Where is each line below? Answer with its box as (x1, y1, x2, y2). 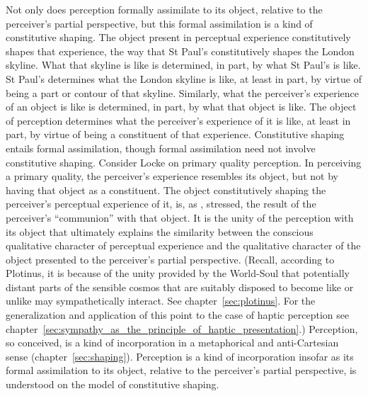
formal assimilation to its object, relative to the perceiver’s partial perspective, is (6, 363, 357, 378)
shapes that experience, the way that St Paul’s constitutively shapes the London (6, 43, 355, 58)
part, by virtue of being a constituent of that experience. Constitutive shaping (6, 127, 345, 142)
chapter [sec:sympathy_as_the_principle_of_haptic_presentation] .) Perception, (6, 321, 358, 336)
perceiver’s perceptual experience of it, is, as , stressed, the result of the (6, 196, 316, 211)
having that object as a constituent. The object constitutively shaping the (6, 182, 326, 197)
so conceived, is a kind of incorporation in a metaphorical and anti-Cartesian (6, 335, 339, 350)
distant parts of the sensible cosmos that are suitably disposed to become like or (6, 279, 354, 294)
